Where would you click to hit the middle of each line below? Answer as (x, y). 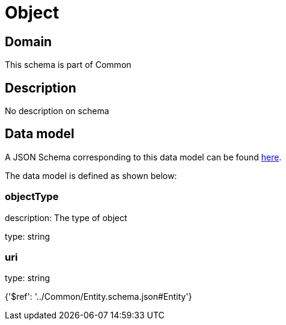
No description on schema (57, 111)
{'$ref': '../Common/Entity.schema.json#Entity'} (99, 297)
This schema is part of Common (68, 65)
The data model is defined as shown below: (91, 175)
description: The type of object (66, 217)
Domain (29, 41)
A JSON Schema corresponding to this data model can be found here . (143, 157)
